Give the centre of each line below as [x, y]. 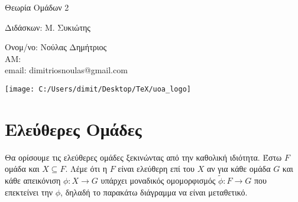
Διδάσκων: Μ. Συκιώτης [48, 27]
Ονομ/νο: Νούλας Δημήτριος [56, 47]
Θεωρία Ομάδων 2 [37, 7]
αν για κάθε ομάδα [239, 169]
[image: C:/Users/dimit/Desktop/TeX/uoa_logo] [98, 89]
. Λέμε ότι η [86, 169]
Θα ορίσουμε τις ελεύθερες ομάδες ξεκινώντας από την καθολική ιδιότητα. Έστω [143, 157]
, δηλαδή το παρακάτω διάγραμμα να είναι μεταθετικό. [154, 192]
